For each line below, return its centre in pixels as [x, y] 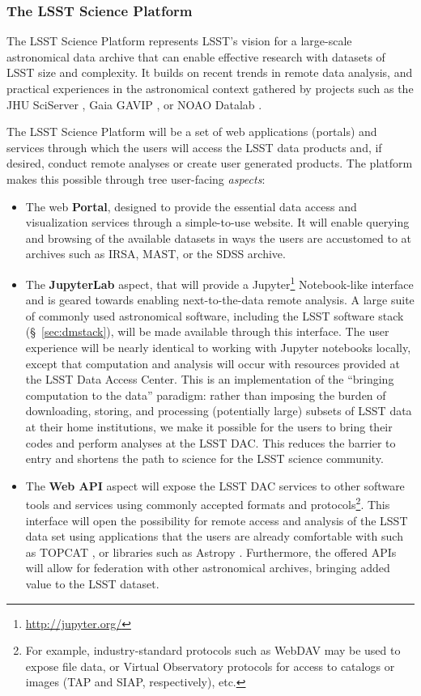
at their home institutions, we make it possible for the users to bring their [209, 426]
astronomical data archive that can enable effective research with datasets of [196, 56]
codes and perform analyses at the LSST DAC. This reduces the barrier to [210, 442]
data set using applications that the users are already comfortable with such [214, 536]
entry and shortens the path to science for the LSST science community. [204, 458]
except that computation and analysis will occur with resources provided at [213, 363]
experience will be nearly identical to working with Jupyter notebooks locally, [218, 347]
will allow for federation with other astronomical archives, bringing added [208, 568]
